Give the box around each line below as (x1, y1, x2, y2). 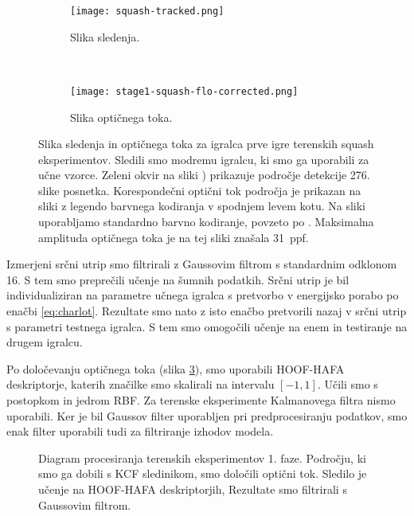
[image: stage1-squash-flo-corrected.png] (70, 85, 299, 97)
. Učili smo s (317, 376, 378, 393)
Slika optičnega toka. (70, 108, 173, 125)
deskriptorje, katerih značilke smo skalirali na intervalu (6, 376, 275, 393)
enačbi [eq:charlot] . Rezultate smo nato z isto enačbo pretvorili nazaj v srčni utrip (6, 303, 407, 319)
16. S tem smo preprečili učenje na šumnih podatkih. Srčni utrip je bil (6, 271, 350, 287)
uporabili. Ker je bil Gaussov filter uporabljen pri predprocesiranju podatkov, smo (6, 407, 408, 424)
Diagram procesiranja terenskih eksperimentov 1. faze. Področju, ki (38, 449, 366, 466)
